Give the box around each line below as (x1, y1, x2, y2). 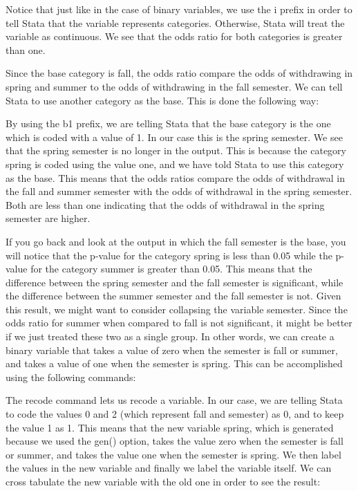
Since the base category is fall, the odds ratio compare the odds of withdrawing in (6, 66, 353, 80)
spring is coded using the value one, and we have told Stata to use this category (6, 156, 344, 171)
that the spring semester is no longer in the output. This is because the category (6, 143, 346, 158)
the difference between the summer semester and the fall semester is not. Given (6, 288, 341, 303)
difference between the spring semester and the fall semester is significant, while (6, 275, 343, 289)
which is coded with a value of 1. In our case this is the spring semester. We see (6, 129, 343, 144)
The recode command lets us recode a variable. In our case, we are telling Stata (6, 393, 343, 407)
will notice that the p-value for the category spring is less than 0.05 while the (6, 248, 332, 262)
